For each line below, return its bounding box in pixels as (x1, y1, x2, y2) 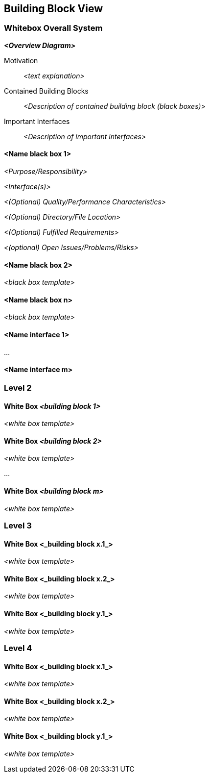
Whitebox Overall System (4, 23, 103, 33)
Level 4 (4, 643, 32, 653)
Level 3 (4, 520, 32, 530)
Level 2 (4, 382, 32, 393)
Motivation (4, 56, 38, 65)
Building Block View (4, 2, 103, 15)
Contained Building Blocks (4, 86, 89, 95)
